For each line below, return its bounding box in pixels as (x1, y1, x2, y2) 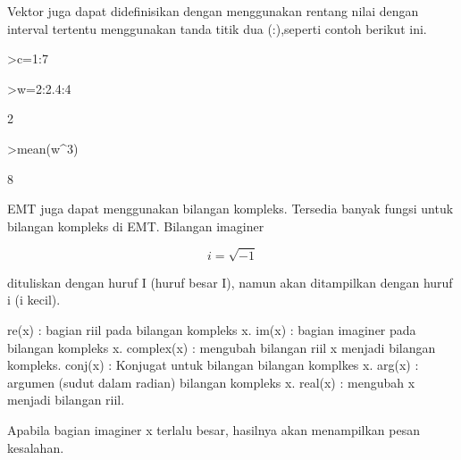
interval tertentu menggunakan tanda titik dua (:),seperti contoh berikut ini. (7, 19, 427, 38)
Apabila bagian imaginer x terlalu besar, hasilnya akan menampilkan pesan (7, 421, 421, 439)
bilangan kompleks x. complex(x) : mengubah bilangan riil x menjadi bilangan (7, 338, 436, 356)
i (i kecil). (7, 290, 61, 309)
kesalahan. (7, 438, 64, 456)
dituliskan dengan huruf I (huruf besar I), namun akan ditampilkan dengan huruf (7, 272, 453, 291)
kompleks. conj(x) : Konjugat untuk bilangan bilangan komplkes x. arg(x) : (7, 355, 419, 374)
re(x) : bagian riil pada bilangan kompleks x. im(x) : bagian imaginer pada (7, 321, 416, 339)
